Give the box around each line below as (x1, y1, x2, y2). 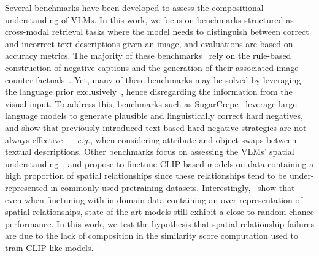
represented (5, 181, 48, 194)
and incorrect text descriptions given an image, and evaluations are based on (5, 37, 293, 50)
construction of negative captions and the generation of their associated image (5, 61, 299, 73)
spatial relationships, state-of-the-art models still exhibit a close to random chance (5, 205, 314, 218)
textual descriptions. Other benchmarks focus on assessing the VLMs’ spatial (5, 145, 294, 158)
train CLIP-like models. (5, 241, 94, 254)
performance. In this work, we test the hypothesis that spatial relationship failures (5, 217, 314, 230)
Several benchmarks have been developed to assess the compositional (5, 1, 264, 13)
